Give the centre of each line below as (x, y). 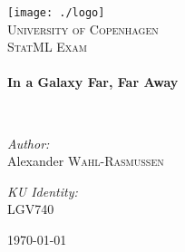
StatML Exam (48, 47)
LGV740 (31, 209)
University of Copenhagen (83, 29)
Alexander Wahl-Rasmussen (86, 161)
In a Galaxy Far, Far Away (93, 82)
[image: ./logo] (56, 13)
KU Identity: (43, 191)
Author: (29, 143)
